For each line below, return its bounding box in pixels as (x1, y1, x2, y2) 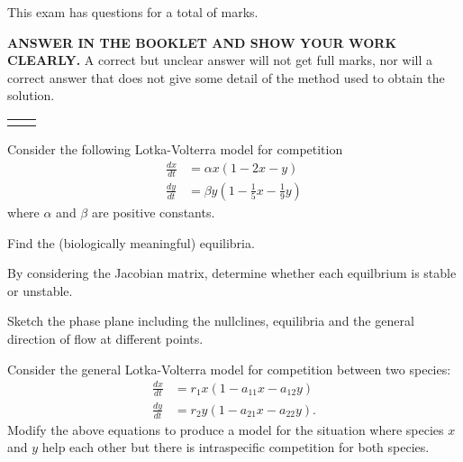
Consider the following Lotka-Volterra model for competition (7, 139, 343, 158)
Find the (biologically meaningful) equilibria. (7, 233, 255, 252)
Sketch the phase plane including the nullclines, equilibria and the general (7, 311, 414, 330)
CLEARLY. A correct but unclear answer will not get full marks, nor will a (7, 51, 432, 69)
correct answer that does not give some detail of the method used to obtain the (7, 68, 445, 87)
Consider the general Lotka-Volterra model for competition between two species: (7, 359, 451, 378)
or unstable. (7, 281, 73, 300)
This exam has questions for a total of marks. (7, 3, 259, 21)
